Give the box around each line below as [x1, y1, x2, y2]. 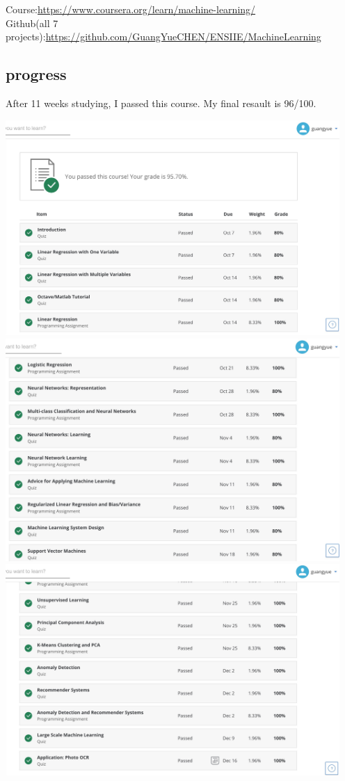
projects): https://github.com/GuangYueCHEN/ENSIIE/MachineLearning [6, 29, 321, 44]
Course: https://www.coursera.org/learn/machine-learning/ [6, 2, 256, 16]
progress [6, 63, 67, 85]
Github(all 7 [6, 15, 58, 30]
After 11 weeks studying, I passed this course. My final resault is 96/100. [6, 95, 316, 110]
